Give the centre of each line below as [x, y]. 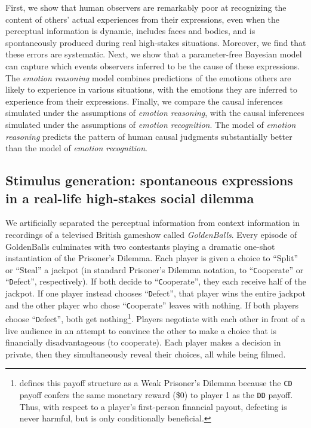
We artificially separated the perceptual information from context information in [153, 223]
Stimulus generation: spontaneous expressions [149, 180]
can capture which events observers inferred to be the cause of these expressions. [153, 65]
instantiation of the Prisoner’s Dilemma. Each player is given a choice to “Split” [152, 258]
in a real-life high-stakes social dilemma [130, 198]
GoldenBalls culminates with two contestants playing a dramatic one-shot [140, 246]
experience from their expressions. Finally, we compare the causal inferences [144, 101]
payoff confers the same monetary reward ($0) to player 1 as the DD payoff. [156, 395]
